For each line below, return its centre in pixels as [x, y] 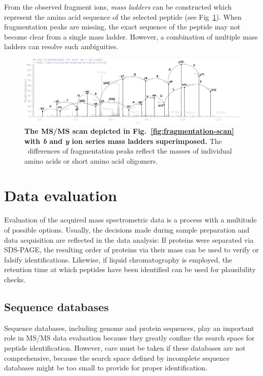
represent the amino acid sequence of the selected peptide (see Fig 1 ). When [123, 16]
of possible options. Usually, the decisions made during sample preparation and [127, 230]
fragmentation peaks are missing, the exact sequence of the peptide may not [122, 27]
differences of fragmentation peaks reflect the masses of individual [130, 151]
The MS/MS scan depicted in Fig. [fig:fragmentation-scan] [129, 130]
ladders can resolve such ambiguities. [61, 46]
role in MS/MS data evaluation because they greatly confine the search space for [129, 338]
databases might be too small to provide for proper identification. [106, 368]
